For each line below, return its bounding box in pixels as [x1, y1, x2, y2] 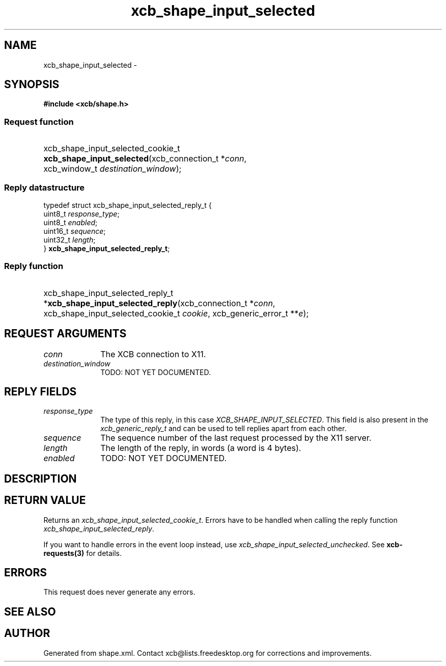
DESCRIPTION [4, 472, 77, 485]
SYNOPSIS [4, 78, 60, 91]
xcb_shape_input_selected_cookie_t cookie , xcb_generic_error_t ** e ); [43, 308, 309, 318]
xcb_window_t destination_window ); [43, 164, 182, 174]
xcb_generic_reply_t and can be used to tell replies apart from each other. [100, 424, 347, 433]
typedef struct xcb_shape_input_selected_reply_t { [43, 200, 212, 209]
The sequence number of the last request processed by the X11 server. [100, 433, 372, 443]
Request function [4, 116, 74, 127]
